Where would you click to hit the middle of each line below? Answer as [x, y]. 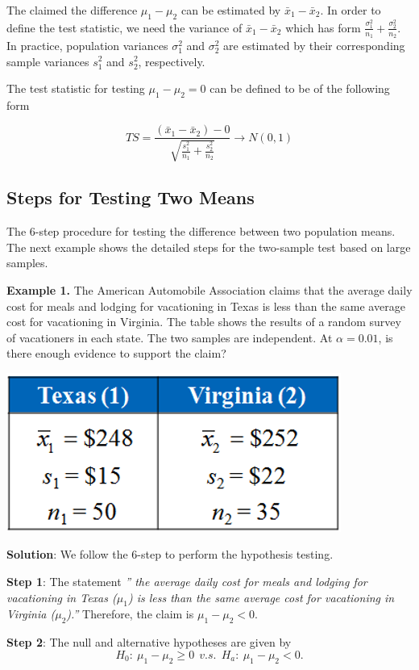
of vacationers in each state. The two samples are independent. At [170, 337]
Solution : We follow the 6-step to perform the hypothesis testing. [170, 554]
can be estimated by [231, 10]
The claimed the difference [72, 10]
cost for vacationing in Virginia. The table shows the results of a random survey [204, 322]
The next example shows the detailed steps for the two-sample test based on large [209, 247]
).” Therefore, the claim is [130, 614]
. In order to [351, 10]
